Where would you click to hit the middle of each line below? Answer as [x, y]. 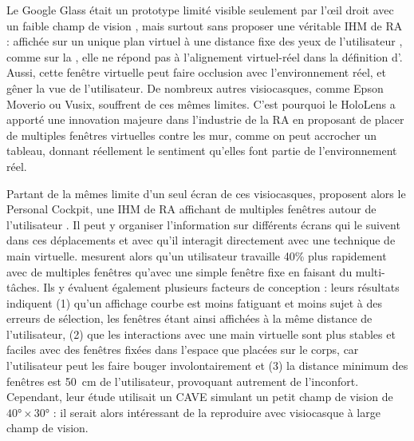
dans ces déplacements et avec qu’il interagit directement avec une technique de [201, 240]
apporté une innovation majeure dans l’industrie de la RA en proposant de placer [205, 119]
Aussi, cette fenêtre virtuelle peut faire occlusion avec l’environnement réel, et [196, 72]
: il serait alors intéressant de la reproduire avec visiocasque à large [217, 412]
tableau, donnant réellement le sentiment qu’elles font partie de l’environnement [202, 151]
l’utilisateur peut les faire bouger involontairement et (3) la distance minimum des [207, 366]
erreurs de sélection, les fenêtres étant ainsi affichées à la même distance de [189, 318]
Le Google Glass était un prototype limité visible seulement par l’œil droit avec [200, 10]
